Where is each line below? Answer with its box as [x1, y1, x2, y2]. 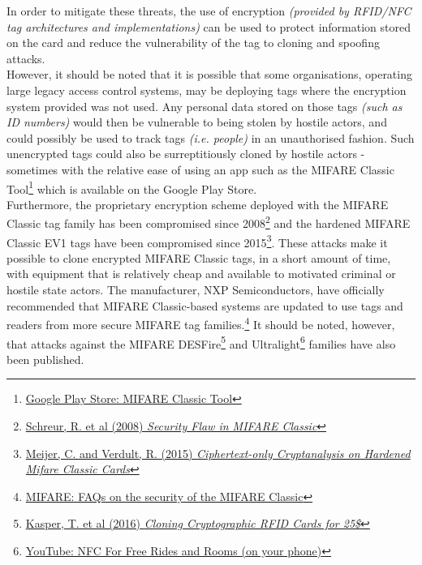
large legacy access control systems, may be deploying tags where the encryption [6, 81, 407, 98]
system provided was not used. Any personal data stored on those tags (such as [6, 97, 403, 114]
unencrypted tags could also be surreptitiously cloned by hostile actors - [6, 145, 365, 162]
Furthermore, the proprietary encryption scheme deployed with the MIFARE [6, 195, 389, 212]
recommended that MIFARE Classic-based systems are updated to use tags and [6, 297, 403, 314]
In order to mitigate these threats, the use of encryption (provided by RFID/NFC [6, 2, 411, 19]
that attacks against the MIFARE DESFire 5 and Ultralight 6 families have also [6, 332, 396, 352]
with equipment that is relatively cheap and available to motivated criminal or [6, 265, 396, 282]
